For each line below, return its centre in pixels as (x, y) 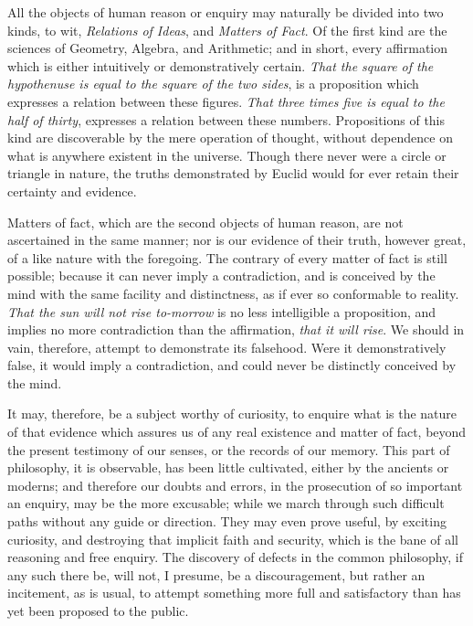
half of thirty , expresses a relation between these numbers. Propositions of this (226, 119)
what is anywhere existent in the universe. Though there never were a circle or (227, 155)
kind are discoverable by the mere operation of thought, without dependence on (230, 138)
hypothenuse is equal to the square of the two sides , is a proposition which (213, 84)
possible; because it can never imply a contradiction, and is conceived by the (221, 276)
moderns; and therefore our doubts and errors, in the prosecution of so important (235, 485)
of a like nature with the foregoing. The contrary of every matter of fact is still (227, 257)
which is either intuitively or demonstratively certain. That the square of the (221, 65)
